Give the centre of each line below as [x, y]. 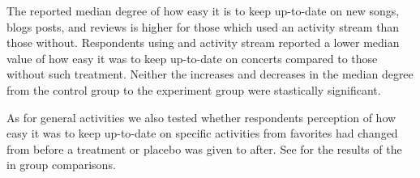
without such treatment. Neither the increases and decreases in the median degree [210, 74]
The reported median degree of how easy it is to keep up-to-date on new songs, [203, 11]
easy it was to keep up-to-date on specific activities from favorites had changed [202, 133]
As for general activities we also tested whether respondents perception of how [201, 117]
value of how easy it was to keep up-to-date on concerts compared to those [192, 58]
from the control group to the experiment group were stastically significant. [194, 89]
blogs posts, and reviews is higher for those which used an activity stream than [203, 26]
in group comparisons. [61, 165]
